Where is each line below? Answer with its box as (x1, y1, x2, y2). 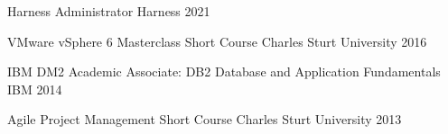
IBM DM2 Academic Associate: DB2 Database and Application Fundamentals (7, 62, 441, 81)
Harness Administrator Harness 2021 (7, 2, 210, 20)
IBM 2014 (7, 79, 62, 98)
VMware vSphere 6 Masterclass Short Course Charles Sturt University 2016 (7, 31, 427, 50)
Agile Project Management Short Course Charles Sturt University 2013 (7, 110, 402, 129)
